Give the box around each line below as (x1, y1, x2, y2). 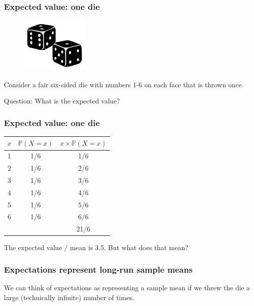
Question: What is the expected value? (4, 96, 120, 106)
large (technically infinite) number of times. (4, 292, 135, 302)
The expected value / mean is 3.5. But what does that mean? (4, 242, 188, 253)
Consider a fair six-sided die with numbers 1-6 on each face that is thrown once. (4, 79, 244, 89)
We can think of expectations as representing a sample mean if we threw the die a (4, 282, 250, 293)
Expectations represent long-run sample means (4, 263, 193, 275)
